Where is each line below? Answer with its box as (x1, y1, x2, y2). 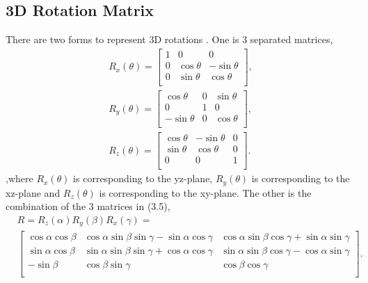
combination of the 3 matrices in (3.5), (6, 199, 170, 213)
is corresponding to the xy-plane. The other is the (99, 185, 312, 200)
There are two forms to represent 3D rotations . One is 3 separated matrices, (6, 32, 333, 47)
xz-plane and (6, 185, 61, 200)
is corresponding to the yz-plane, (73, 171, 213, 186)
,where (6, 171, 33, 186)
